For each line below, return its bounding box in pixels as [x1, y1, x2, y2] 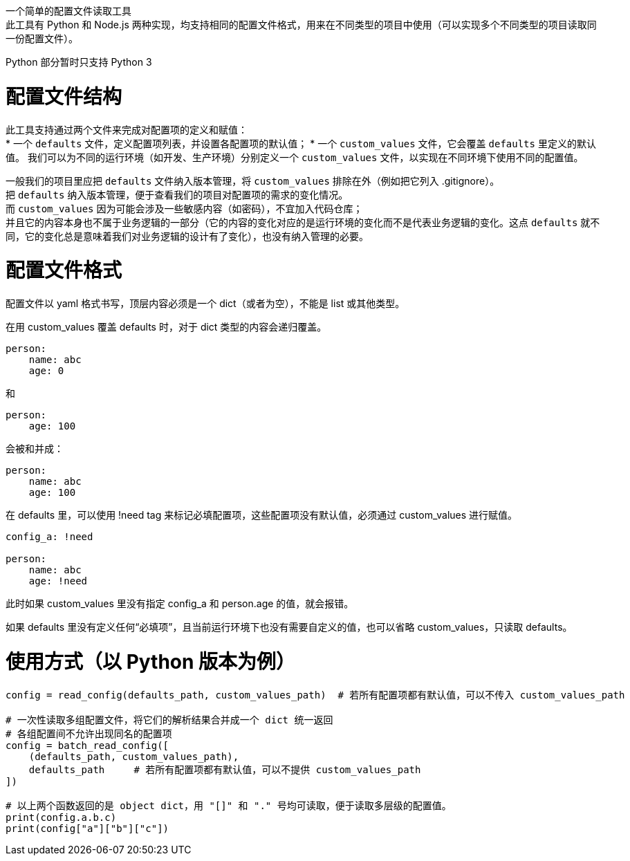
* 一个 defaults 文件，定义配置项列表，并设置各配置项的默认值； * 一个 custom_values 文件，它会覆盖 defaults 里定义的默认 [6, 137, 596, 149]
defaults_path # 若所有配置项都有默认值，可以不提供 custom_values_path [28, 763, 421, 775]
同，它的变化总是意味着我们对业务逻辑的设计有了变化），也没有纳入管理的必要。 [6, 230, 369, 242]
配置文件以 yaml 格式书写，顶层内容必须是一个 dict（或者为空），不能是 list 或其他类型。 [6, 297, 405, 309]
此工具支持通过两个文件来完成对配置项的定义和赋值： [6, 123, 248, 136]
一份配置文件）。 [6, 33, 78, 44]
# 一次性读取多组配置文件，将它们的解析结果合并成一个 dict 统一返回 [6, 714, 333, 725]
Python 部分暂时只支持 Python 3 [6, 56, 152, 68]
